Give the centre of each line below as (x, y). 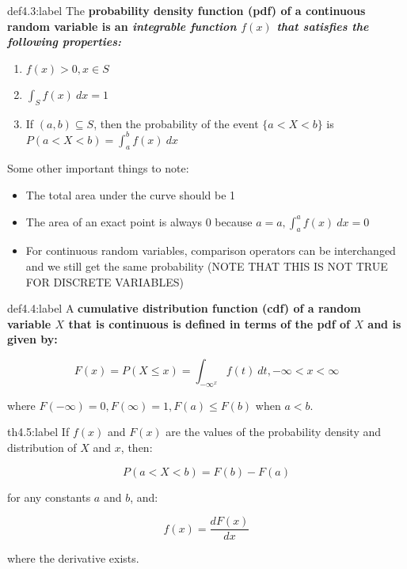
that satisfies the (323, 26)
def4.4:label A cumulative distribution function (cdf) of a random (184, 308)
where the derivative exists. (73, 558)
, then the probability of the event (176, 123)
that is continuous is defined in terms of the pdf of (209, 323)
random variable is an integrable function (122, 26)
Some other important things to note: (98, 168)
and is (384, 323)
